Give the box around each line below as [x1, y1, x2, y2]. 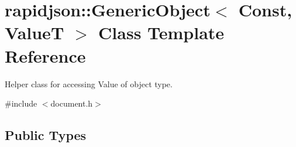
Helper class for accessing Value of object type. [5, 77, 173, 90]
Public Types [5, 126, 87, 144]
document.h [50, 97, 93, 110]
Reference [5, 43, 86, 67]
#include [5, 97, 37, 110]
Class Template [98, 20, 225, 45]
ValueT [5, 20, 64, 45]
